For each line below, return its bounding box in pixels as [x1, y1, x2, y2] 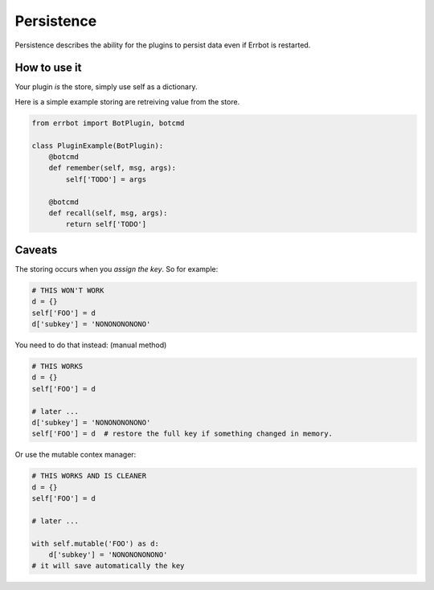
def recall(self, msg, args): [48, 208, 168, 217]
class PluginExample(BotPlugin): [31, 141, 164, 150]
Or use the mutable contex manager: [14, 450, 137, 460]
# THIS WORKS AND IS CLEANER [31, 471, 147, 481]
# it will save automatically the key [31, 561, 185, 571]
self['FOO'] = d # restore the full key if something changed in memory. [31, 429, 334, 438]
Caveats [14, 243, 58, 256]
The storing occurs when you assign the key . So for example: [14, 264, 219, 273]
